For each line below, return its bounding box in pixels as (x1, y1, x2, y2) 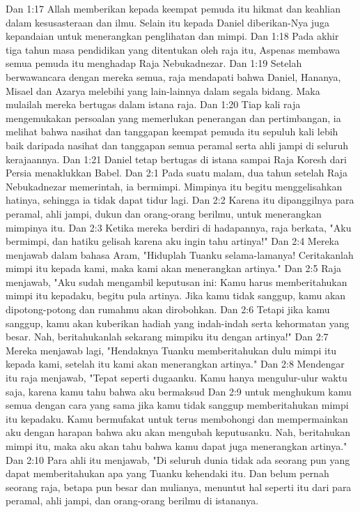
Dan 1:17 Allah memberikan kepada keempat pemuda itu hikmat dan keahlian (6, 1, 341, 15)
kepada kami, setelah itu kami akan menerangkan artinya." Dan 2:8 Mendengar (6, 356, 345, 371)
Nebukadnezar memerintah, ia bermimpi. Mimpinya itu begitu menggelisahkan (6, 179, 343, 193)
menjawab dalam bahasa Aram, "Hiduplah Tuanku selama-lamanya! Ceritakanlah (6, 247, 354, 262)
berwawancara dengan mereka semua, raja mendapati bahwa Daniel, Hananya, (6, 69, 341, 84)
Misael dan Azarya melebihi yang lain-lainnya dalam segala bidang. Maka (6, 83, 320, 98)
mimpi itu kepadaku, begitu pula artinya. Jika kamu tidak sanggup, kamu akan (6, 288, 346, 303)
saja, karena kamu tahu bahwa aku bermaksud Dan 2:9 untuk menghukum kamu (6, 384, 352, 398)
